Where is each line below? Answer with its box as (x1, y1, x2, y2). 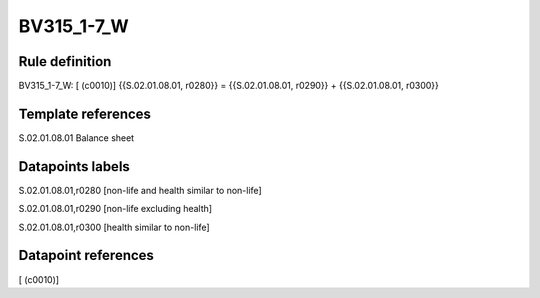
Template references (18, 105, 152, 122)
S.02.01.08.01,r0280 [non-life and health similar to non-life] (18, 184, 262, 196)
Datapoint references (18, 247, 155, 264)
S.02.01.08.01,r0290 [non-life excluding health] (18, 203, 213, 215)
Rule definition (18, 53, 112, 70)
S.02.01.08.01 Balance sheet (18, 131, 135, 144)
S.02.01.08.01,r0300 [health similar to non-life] (18, 221, 210, 233)
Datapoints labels (18, 158, 130, 175)
